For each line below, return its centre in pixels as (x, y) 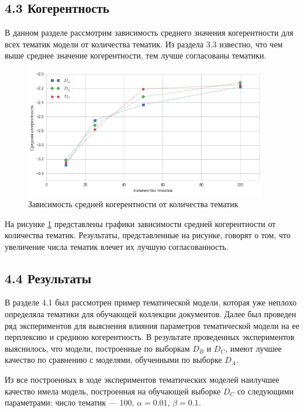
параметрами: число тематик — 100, (70, 402)
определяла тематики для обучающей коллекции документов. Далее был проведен (151, 314)
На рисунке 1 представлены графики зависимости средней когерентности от (140, 223)
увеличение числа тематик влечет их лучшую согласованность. (117, 246)
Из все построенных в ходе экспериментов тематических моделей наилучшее (142, 380)
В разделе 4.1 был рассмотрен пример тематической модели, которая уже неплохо (151, 302)
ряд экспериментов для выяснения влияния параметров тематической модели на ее (152, 325)
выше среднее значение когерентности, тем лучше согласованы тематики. (136, 55)
